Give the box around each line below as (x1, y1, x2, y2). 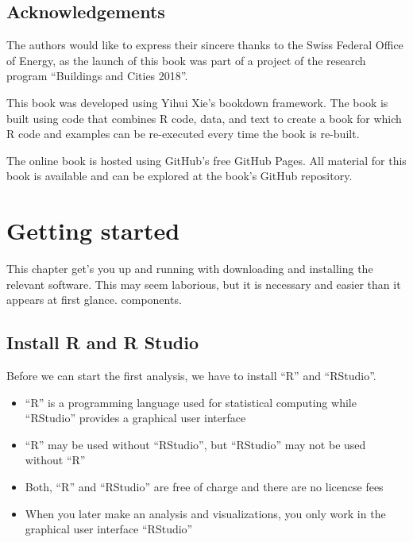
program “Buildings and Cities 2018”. (6, 67, 188, 84)
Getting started (6, 214, 180, 247)
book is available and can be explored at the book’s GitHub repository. (6, 167, 353, 184)
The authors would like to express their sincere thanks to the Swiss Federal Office (6, 37, 403, 53)
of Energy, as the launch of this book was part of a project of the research (6, 52, 366, 68)
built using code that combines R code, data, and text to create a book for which (6, 110, 402, 126)
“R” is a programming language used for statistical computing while (25, 394, 357, 410)
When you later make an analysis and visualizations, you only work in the (25, 505, 386, 521)
